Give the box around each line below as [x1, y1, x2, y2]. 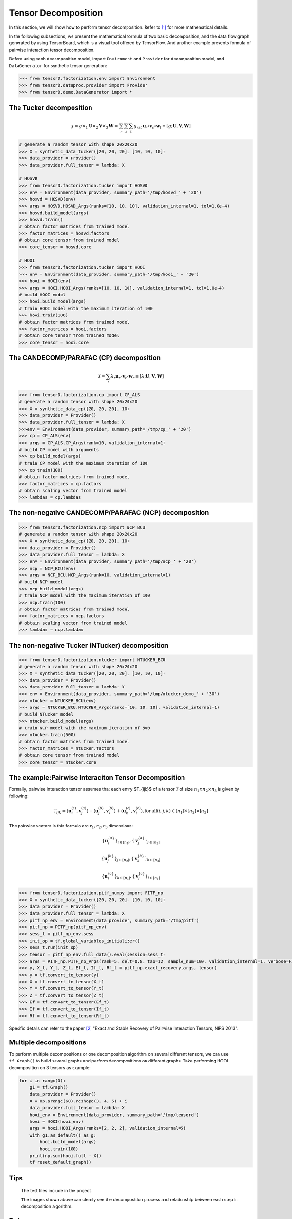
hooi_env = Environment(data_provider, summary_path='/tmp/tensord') [29, 1112, 199, 1118]
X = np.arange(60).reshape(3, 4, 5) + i [29, 1098, 128, 1104]
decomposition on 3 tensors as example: [9, 1064, 91, 1070]
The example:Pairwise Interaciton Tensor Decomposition [9, 773, 185, 782]
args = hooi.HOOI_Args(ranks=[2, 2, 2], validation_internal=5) [29, 1125, 186, 1131]
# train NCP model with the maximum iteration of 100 [19, 593, 150, 598]
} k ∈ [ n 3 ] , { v [114, 873, 139, 881]
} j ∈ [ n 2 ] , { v [114, 856, 138, 863]
